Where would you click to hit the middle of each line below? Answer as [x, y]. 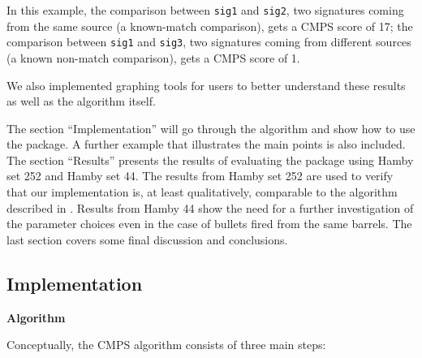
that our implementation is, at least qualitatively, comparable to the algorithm [202, 192]
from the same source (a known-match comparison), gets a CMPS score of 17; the [210, 26]
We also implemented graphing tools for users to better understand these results [206, 85]
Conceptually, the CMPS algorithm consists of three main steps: [166, 345]
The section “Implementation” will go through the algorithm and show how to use [211, 128]
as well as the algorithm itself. [81, 101]
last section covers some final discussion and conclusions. [147, 239]
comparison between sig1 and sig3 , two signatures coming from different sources [209, 42]
